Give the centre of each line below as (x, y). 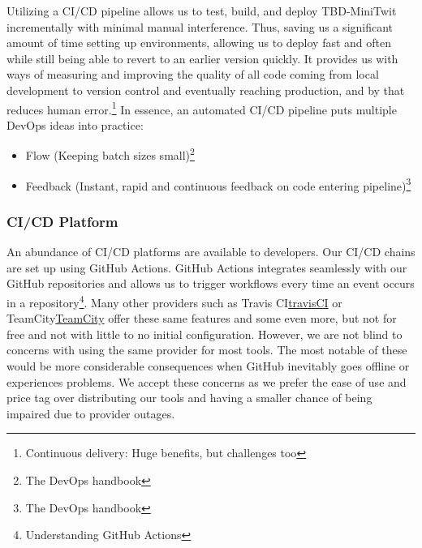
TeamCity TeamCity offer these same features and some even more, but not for (202, 318)
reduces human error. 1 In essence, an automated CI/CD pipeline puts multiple (202, 108)
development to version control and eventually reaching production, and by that (206, 90)
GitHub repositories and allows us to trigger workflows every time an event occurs (211, 283)
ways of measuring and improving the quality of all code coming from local (193, 74)
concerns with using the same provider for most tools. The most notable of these (207, 350)
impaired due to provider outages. (91, 413)
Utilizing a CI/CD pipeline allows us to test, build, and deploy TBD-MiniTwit (202, 11)
